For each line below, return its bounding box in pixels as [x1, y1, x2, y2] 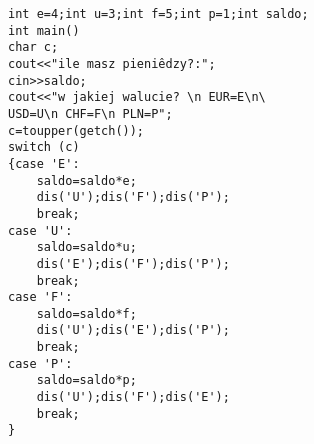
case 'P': [8, 356, 73, 371]
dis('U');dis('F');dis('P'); [36, 190, 230, 205]
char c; [8, 40, 59, 55]
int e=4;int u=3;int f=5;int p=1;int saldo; [8, 7, 309, 21]
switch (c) [8, 140, 80, 155]
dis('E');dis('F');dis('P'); [36, 256, 230, 271]
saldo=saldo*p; [36, 373, 137, 388]
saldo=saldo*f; [36, 306, 137, 321]
